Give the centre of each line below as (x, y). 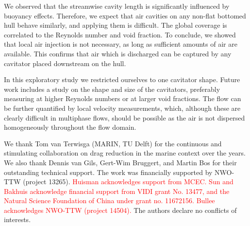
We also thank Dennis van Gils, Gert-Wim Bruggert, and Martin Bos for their (120, 162)
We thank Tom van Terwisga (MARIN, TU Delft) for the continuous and (113, 143)
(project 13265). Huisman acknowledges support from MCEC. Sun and (128, 182)
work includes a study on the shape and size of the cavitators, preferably (112, 89)
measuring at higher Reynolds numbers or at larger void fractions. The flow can (123, 98)
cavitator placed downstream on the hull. (65, 63)
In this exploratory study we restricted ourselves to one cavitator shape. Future (122, 79)
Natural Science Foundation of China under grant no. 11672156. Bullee (109, 200)
